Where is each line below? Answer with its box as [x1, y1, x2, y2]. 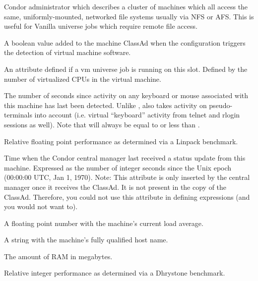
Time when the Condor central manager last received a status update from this [4, 153, 246, 163]
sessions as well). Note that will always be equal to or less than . [4, 119, 200, 129]
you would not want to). [4, 201, 78, 212]
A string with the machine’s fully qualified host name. [4, 234, 168, 245]
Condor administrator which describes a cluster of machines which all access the [4, 1, 248, 11]
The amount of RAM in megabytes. [4, 251, 113, 261]
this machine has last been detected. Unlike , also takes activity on [4, 100, 207, 110]
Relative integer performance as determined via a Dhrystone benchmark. [4, 268, 225, 278]
